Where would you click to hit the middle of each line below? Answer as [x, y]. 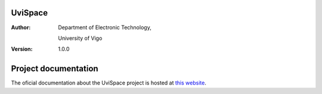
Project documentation [55, 69]
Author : [21, 27]
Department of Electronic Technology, [105, 27]
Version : [22, 49]
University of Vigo [80, 38]
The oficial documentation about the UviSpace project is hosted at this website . [109, 83]
